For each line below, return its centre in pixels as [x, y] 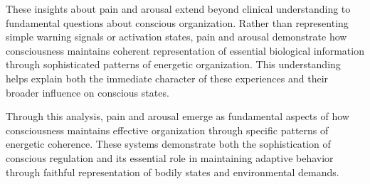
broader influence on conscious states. [88, 92]
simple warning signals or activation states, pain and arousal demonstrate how [176, 37]
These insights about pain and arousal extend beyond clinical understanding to [178, 9]
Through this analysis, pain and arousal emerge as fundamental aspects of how [178, 116]
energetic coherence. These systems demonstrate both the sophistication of [168, 144]
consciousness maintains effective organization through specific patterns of [167, 130]
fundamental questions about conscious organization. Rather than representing [177, 22]
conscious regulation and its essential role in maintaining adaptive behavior [170, 157]
